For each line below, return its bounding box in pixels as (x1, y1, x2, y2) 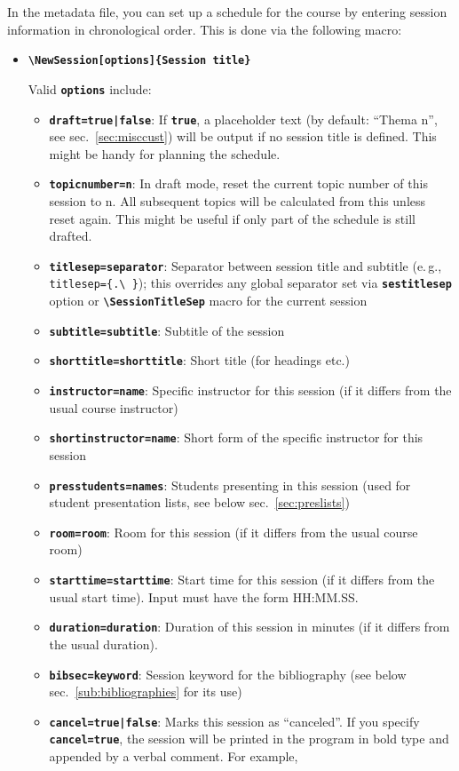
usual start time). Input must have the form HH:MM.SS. (49, 587, 359, 606)
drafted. (49, 227, 92, 245)
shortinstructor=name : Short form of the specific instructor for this (49, 428, 423, 447)
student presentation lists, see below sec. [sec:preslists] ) (49, 493, 350, 512)
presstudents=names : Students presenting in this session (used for (49, 475, 411, 494)
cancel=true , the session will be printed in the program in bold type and (49, 729, 449, 748)
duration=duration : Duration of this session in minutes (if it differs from (49, 617, 450, 636)
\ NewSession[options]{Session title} (28, 54, 251, 68)
